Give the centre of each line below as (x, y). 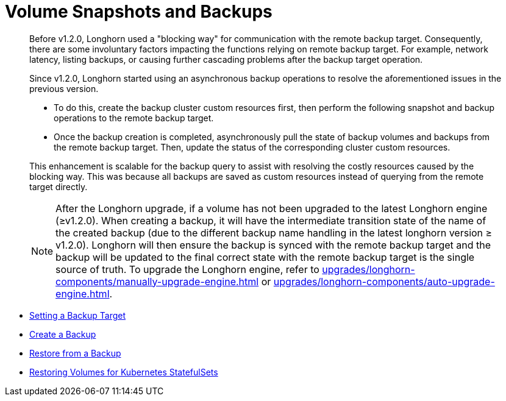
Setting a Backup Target (78, 315)
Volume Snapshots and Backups (139, 12)
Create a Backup (63, 334)
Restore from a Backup (75, 353)
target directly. (59, 186)
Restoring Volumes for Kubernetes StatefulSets (124, 372)
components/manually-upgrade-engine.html (157, 281)
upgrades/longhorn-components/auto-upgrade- (384, 281)
